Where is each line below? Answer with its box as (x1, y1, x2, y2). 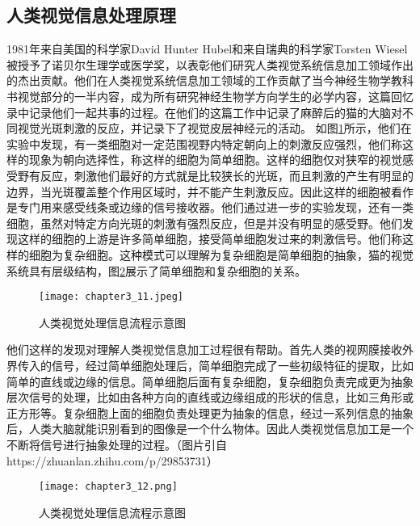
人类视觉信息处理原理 (6, 2, 176, 27)
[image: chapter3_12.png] (39, 481, 178, 493)
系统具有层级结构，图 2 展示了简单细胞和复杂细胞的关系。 (6, 262, 306, 279)
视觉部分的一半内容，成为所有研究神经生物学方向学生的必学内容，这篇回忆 (17, 87, 414, 104)
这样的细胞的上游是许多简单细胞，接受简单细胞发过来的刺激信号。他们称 (17, 230, 402, 247)
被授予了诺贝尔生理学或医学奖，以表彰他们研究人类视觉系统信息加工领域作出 (6, 56, 414, 73)
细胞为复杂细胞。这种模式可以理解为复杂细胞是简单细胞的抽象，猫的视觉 (28, 246, 414, 263)
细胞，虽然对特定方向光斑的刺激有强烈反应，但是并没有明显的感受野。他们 (6, 214, 402, 231)
